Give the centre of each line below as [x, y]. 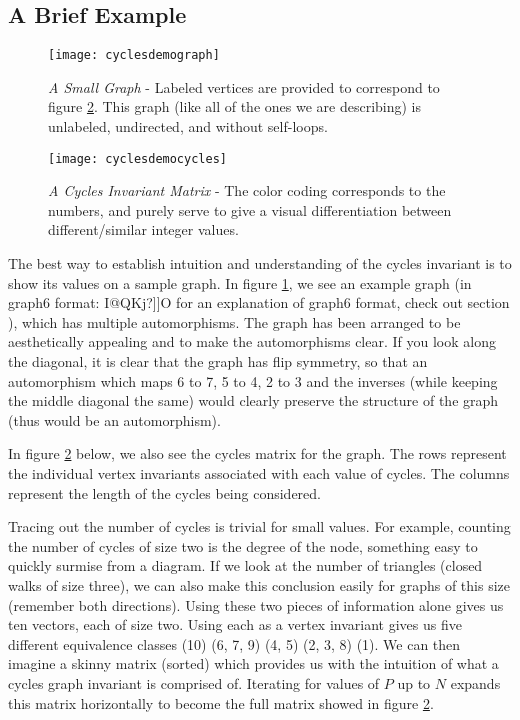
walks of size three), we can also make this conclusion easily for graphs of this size [259, 584]
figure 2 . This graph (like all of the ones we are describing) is [235, 106]
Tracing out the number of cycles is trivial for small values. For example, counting [259, 526]
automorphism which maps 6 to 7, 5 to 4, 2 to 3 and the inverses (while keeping [253, 380]
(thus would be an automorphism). [114, 419]
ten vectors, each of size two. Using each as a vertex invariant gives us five [235, 624]
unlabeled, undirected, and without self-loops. [188, 126]
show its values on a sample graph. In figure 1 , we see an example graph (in [240, 282]
